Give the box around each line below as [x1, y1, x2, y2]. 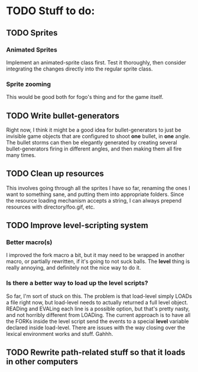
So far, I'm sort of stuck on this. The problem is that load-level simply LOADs [6, 292, 192, 300]
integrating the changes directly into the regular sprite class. [6, 65, 153, 72]
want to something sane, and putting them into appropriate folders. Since [6, 191, 184, 198]
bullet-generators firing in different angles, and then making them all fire [6, 145, 182, 152]
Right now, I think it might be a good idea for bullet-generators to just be [6, 126, 181, 133]
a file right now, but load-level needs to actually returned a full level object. [6, 299, 188, 306]
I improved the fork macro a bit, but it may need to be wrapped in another [6, 252, 185, 259]
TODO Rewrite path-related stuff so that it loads [6, 348, 186, 358]
